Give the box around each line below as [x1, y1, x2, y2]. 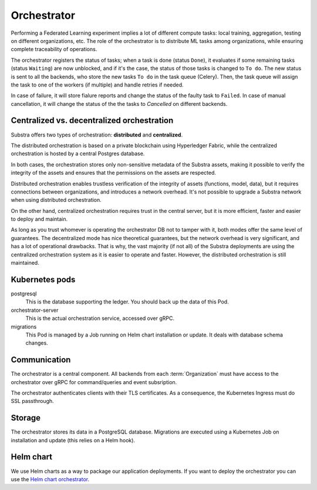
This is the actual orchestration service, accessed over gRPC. [25, 315, 174, 322]
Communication [11, 355, 71, 365]
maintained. [11, 259, 39, 266]
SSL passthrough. [11, 398, 54, 405]
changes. [25, 339, 48, 346]
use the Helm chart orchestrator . [11, 475, 90, 482]
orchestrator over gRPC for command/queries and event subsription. [11, 378, 177, 385]
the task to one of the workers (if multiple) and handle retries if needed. [11, 81, 184, 88]
